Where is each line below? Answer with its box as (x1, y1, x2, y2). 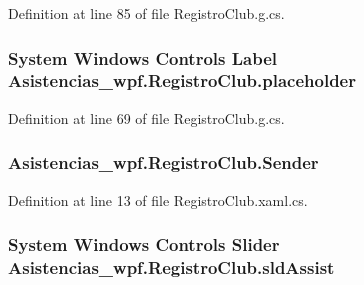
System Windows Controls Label (8, 45, 278, 70)
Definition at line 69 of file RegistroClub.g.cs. (8, 107, 285, 128)
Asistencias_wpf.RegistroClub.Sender (8, 150, 319, 175)
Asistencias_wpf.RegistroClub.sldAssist (8, 254, 335, 279)
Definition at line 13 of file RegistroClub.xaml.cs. (8, 189, 308, 210)
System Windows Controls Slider (8, 232, 280, 257)
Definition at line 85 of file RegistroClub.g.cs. (8, 3, 285, 23)
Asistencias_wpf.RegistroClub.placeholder (8, 68, 356, 93)
